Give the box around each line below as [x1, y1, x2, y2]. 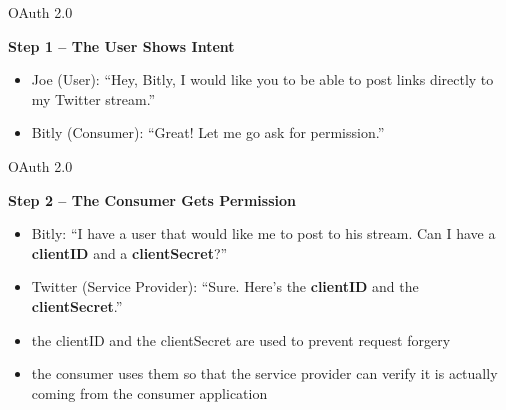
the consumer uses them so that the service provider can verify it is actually [31, 363, 498, 384]
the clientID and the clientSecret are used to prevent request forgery [31, 329, 451, 350]
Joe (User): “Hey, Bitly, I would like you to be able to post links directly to [31, 69, 494, 90]
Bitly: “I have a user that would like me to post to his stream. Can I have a [31, 223, 496, 244]
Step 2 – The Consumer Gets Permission [8, 189, 296, 210]
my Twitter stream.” [31, 88, 156, 109]
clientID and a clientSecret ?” [31, 242, 228, 263]
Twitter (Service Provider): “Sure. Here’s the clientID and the [31, 276, 419, 297]
